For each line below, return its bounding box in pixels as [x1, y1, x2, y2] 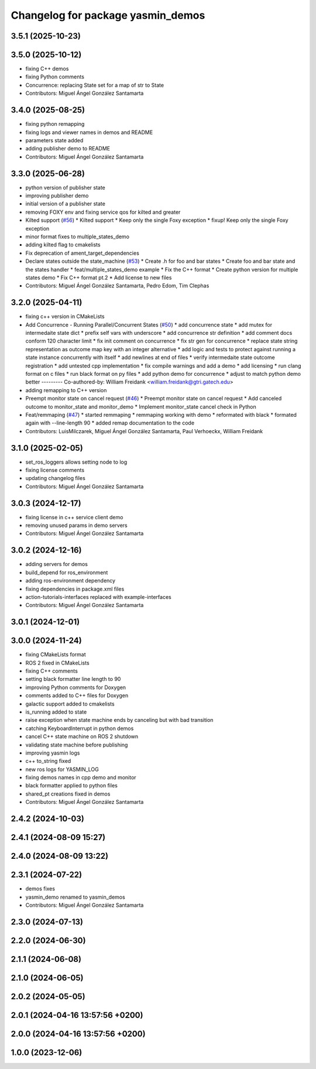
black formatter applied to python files [25, 782, 118, 789]
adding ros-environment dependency [25, 577, 116, 584]
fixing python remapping [25, 121, 85, 128]
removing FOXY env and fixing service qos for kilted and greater [25, 208, 181, 215]
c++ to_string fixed [25, 758, 71, 765]
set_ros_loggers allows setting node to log [25, 458, 128, 465]
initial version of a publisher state [25, 200, 105, 207]
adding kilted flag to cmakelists [25, 241, 101, 248]
